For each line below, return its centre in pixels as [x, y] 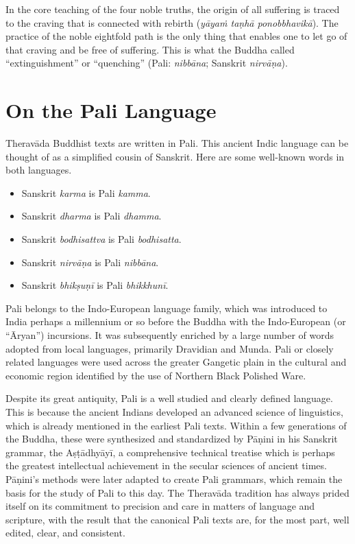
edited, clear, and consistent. [65, 533]
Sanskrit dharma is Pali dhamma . [91, 216]
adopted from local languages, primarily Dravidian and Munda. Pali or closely [170, 348]
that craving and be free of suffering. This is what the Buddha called [150, 49]
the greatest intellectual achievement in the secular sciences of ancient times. [166, 465]
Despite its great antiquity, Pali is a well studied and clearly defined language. [169, 398]
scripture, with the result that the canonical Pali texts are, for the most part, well [177, 519]
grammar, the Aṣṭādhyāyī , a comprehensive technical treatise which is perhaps [170, 452]
